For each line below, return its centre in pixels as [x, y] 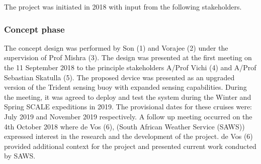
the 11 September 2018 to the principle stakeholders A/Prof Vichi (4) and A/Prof [130, 67]
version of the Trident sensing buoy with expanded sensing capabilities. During [125, 87]
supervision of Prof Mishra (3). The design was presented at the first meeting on [128, 57]
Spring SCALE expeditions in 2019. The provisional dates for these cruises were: [128, 107]
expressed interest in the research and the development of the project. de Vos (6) [128, 136]
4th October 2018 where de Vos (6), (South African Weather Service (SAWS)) [124, 126]
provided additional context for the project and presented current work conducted [130, 146]
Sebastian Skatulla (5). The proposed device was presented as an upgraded [119, 77]
